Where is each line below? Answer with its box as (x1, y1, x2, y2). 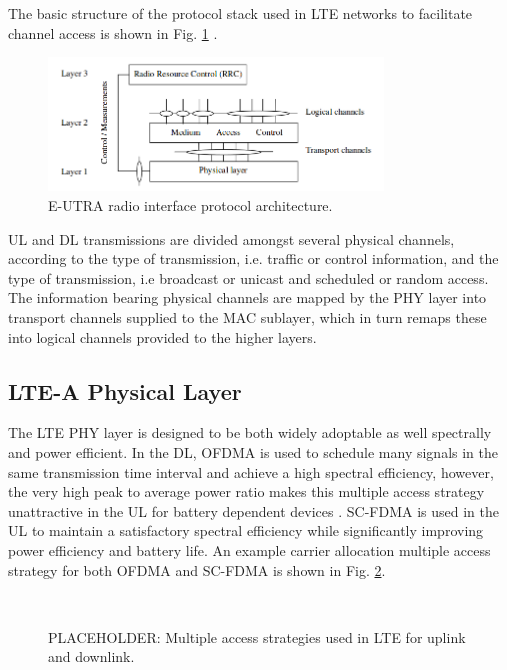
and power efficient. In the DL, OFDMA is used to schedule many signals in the (8, 442, 498, 463)
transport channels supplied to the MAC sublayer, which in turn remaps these (8, 307, 487, 328)
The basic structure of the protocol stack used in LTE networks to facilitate (8, 3, 473, 23)
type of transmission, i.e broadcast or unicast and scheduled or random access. (8, 267, 489, 288)
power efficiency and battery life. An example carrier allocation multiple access (8, 540, 491, 560)
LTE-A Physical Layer (8, 375, 242, 406)
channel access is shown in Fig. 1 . (8, 22, 218, 43)
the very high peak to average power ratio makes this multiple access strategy (8, 481, 485, 502)
